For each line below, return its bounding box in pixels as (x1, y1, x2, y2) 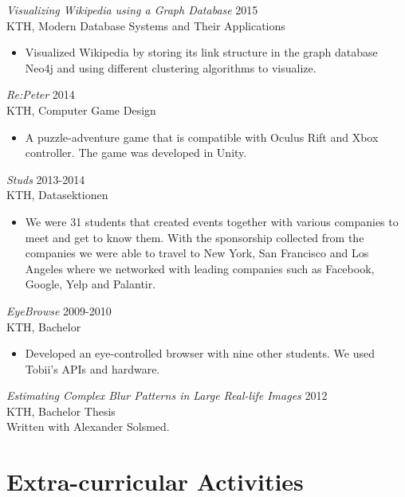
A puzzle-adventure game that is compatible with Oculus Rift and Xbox (25, 128, 379, 145)
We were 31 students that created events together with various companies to (25, 213, 399, 229)
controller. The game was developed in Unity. (25, 144, 247, 161)
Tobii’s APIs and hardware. (25, 360, 160, 377)
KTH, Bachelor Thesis (6, 402, 116, 419)
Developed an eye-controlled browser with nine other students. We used (25, 345, 375, 362)
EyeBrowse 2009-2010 (6, 302, 112, 319)
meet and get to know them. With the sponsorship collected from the (25, 229, 364, 245)
